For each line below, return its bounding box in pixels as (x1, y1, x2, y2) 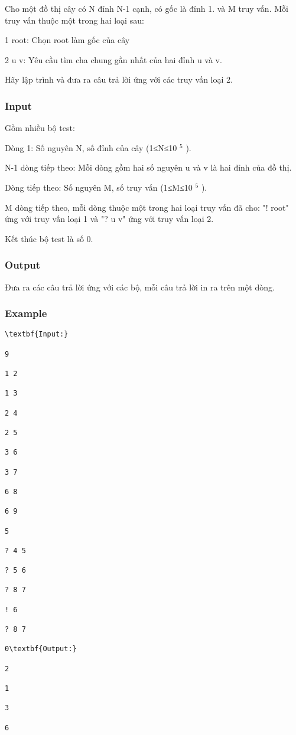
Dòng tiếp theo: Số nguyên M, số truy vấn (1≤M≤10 (5, 181, 193, 193)
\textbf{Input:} (5, 330, 69, 339)
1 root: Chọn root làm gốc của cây (5, 34, 130, 46)
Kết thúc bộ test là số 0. (5, 232, 93, 244)
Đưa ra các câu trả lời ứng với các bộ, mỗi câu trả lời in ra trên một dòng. (5, 280, 275, 293)
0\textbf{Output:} (5, 645, 77, 654)
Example (5, 306, 47, 321)
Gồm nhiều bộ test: (5, 122, 75, 134)
